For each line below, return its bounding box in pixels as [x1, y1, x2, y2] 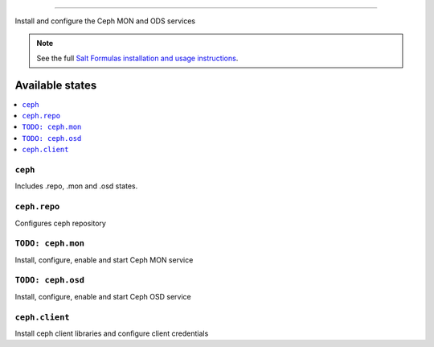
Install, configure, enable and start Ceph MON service [14, 254, 194, 265]
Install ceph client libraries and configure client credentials [14, 328, 209, 338]
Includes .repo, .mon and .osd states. [14, 181, 138, 191]
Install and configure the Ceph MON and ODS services [14, 16, 196, 26]
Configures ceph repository [14, 218, 106, 228]
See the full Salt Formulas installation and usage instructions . [36, 53, 239, 63]
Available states [14, 78, 97, 92]
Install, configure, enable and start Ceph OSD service [14, 291, 192, 301]
